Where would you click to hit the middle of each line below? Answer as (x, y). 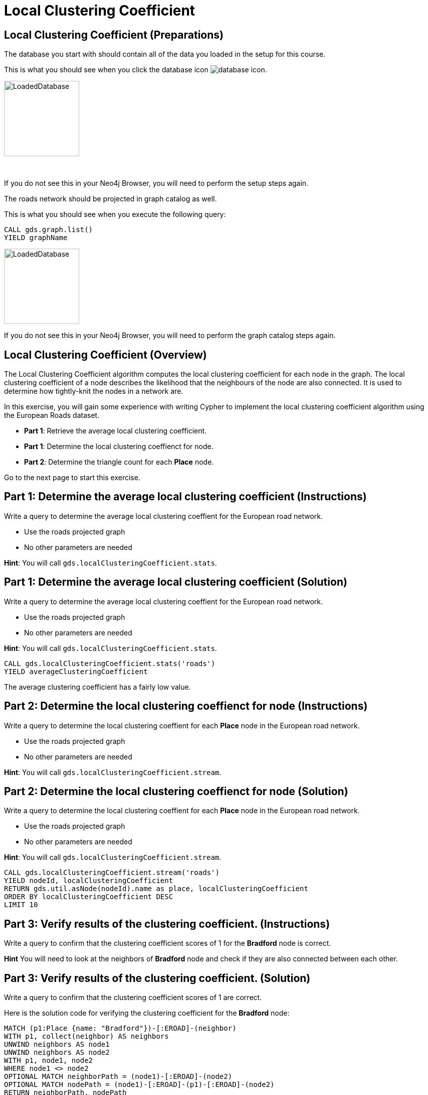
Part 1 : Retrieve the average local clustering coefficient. (116, 431)
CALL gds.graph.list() (49, 230)
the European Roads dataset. (52, 415)
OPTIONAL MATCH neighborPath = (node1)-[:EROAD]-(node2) (118, 1077)
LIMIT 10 (21, 905)
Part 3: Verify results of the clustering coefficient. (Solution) (157, 978)
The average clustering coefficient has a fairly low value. (97, 687)
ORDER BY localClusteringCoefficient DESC (89, 897)
